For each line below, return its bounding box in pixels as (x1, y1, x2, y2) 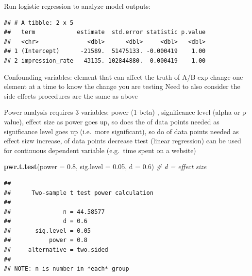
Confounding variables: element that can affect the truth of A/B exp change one (4, 71, 243, 82)
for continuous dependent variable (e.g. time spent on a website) (4, 145, 196, 155)
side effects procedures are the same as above (4, 90, 138, 101)
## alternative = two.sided (4, 246, 108, 254)
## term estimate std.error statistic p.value (4, 29, 206, 36)
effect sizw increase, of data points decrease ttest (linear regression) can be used (4, 136, 241, 146)
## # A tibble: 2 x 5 (4, 19, 74, 26)
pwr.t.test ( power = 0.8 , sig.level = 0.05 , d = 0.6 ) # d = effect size (4, 161, 207, 172)
